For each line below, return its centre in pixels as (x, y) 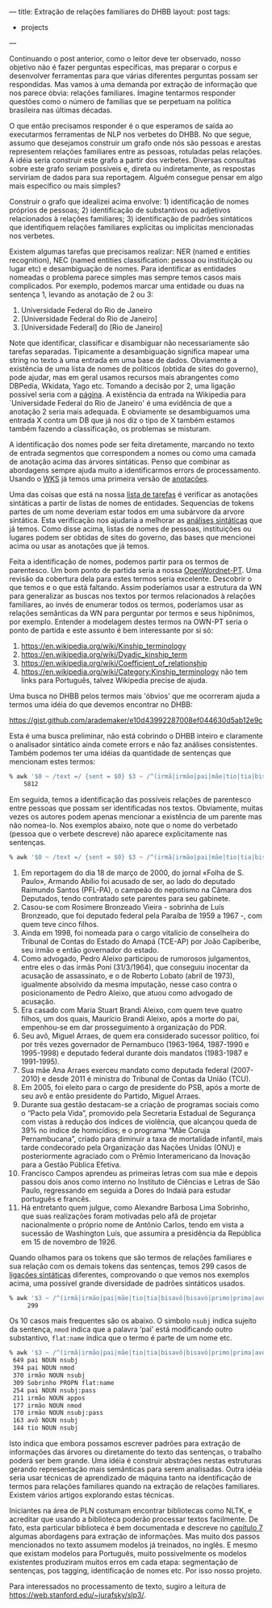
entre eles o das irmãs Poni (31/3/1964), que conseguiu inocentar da (134, 967)
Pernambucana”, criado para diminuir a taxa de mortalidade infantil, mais (142, 1139)
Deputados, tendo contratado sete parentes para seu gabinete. (126, 898)
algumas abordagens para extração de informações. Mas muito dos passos (135, 1536)
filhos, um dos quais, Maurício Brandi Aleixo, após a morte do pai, (130, 1018)
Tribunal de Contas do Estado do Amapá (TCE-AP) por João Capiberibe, (141, 941)
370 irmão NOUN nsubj (49, 1375)
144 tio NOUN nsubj (46, 1428)
